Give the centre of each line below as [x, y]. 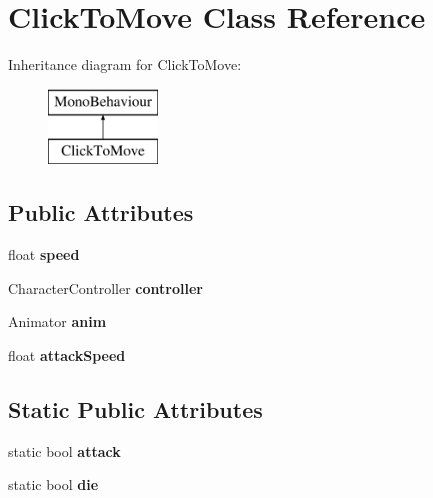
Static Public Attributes [135, 408]
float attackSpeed [67, 354]
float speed [44, 254]
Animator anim [57, 321]
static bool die [53, 484]
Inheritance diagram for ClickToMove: [125, 64]
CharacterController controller [105, 287]
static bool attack [64, 450]
